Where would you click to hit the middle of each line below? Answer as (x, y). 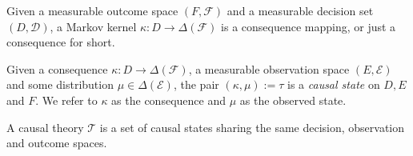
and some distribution (60, 84)
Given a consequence (57, 68)
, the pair (196, 84)
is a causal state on (334, 84)
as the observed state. (293, 100)
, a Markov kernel (93, 26)
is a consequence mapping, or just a (309, 26)
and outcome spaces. (57, 143)
